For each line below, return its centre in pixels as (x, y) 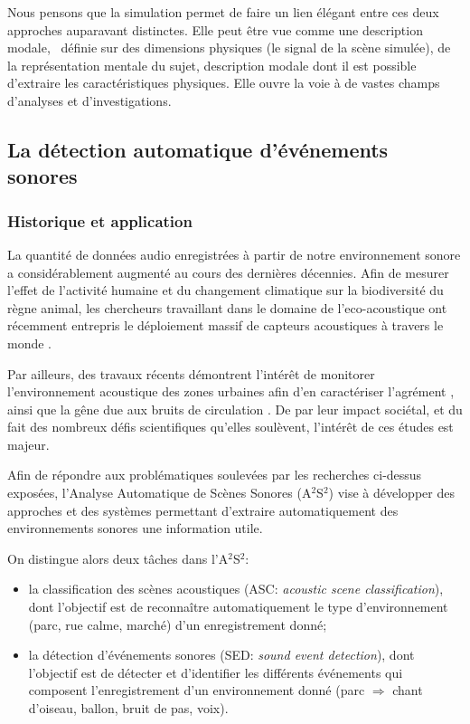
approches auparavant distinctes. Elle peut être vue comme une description (215, 29)
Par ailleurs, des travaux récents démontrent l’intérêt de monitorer (191, 373)
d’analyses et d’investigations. (89, 100)
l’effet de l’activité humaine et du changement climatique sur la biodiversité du (226, 290)
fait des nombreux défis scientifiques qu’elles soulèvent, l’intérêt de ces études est (230, 427)
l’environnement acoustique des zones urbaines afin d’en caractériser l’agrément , (231, 391)
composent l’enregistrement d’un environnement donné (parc (197, 690)
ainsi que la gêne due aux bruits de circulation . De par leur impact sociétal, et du (235, 409)
